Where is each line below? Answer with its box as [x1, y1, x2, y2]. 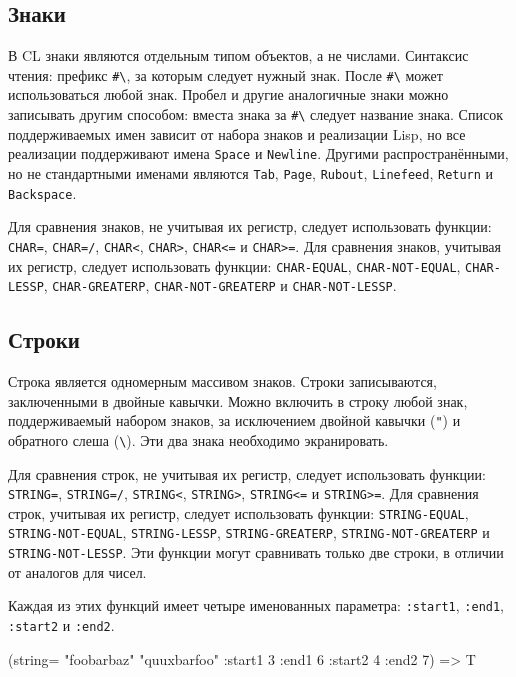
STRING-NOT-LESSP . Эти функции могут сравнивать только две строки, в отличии [8, 542, 504, 563]
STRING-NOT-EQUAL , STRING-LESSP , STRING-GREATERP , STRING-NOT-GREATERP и [8, 522, 490, 543]
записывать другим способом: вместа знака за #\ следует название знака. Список [8, 104, 503, 125]
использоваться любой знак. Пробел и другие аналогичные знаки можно [8, 84, 449, 105]
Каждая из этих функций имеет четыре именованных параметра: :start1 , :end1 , [8, 595, 505, 616]
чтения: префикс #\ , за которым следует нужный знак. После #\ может [8, 64, 443, 85]
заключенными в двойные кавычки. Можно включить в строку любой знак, [8, 390, 468, 411]
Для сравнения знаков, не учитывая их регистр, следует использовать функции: [8, 216, 492, 237]
